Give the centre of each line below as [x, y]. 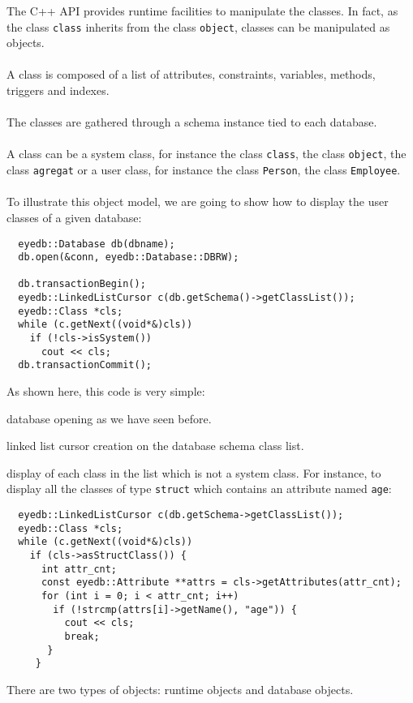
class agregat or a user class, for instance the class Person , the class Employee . [204, 170]
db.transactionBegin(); [82, 284]
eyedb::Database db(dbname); [97, 244]
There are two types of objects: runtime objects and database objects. [180, 689]
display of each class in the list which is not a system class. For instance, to [194, 472]
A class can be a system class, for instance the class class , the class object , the [206, 154]
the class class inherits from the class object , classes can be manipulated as [198, 26]
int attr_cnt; [79, 569]
